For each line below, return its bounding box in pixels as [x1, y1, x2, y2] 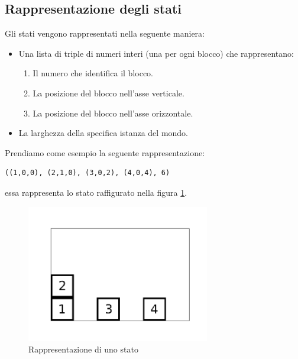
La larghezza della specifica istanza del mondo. [18, 127, 188, 139]
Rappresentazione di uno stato [28, 342, 138, 355]
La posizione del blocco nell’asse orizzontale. [33, 106, 193, 119]
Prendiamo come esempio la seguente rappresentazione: [5, 146, 205, 159]
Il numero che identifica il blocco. [33, 67, 154, 79]
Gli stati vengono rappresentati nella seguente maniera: [5, 27, 205, 40]
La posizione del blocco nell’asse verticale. [33, 86, 184, 99]
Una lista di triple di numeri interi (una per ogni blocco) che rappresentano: [18, 47, 294, 59]
